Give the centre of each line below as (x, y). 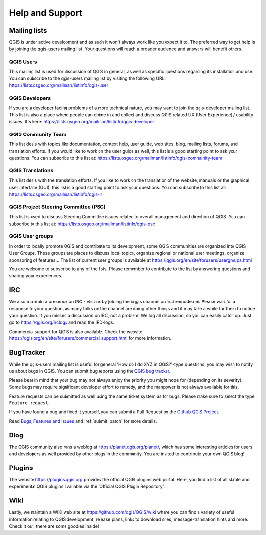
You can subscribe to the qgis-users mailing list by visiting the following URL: (87, 78)
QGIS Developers (30, 98)
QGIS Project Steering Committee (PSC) (57, 207)
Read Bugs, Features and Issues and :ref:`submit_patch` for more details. (83, 421)
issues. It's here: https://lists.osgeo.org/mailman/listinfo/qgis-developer (82, 122)
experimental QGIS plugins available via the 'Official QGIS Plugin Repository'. (87, 486)
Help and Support (46, 13)
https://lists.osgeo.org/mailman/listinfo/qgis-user (59, 85)
